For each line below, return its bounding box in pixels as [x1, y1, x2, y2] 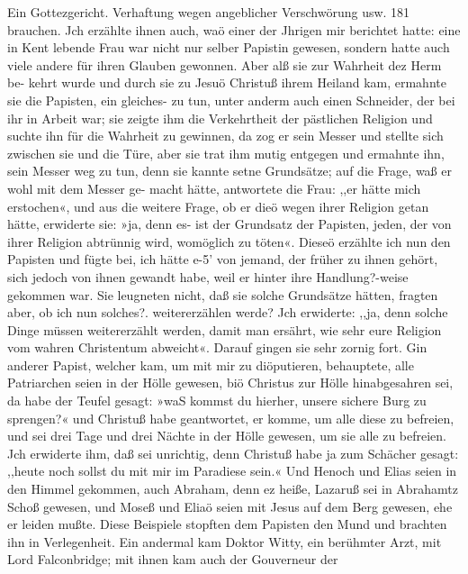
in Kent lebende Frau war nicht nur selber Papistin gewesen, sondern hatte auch [7, 38, 450, 57]
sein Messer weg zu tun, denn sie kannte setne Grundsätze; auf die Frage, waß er [7, 161, 452, 180]
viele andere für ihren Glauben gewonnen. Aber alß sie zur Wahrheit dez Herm [7, 55, 442, 74]
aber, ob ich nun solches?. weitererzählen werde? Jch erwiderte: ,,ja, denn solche [7, 303, 448, 322]
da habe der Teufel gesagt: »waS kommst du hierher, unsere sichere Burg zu [7, 391, 427, 410]
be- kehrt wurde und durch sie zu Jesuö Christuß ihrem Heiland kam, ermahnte [7, 73, 446, 92]
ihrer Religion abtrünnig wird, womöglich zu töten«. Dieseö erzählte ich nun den [7, 232, 451, 251]
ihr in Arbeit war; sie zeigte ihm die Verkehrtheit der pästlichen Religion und [7, 108, 433, 127]
